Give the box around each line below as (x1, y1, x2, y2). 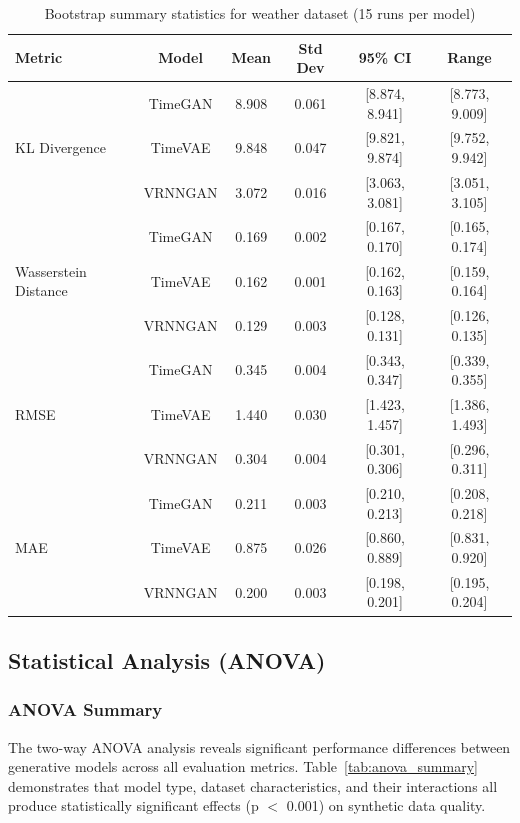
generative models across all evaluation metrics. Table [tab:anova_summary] (8, 756, 478, 777)
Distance (15, 280, 68, 301)
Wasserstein (15, 260, 87, 281)
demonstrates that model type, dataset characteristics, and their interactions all (8, 775, 498, 796)
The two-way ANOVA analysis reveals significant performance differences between (8, 736, 511, 757)
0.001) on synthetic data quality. (286, 795, 486, 816)
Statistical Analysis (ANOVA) (8, 644, 326, 675)
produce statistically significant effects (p (8, 795, 259, 816)
